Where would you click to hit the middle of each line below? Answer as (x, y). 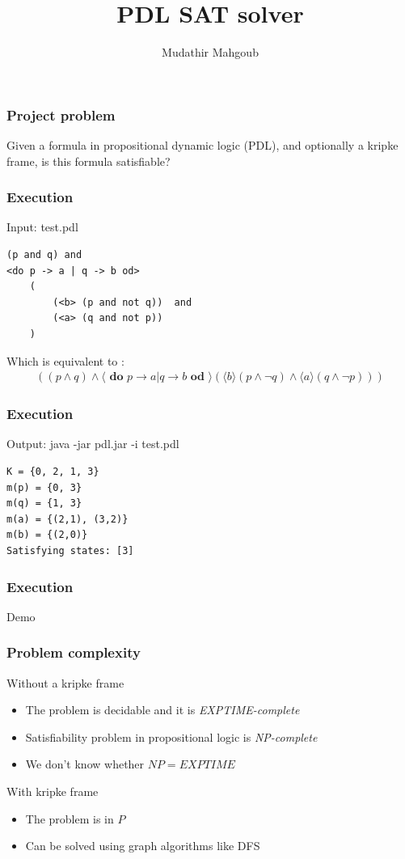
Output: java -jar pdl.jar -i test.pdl (93, 444)
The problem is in (70, 818)
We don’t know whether (85, 764)
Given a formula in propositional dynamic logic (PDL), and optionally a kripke (202, 145)
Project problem (61, 114)
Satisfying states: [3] (70, 550)
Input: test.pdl (42, 227)
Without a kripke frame (65, 682)
